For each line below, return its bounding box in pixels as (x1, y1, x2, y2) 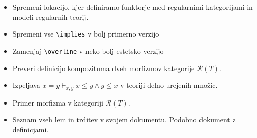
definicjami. (12, 124, 49, 134)
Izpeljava (12, 80, 40, 90)
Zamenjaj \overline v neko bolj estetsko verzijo (12, 45, 164, 56)
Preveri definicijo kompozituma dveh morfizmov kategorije (12, 62, 195, 73)
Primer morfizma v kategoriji (12, 97, 103, 108)
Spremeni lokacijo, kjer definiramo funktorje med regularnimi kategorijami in (12, 2, 253, 12)
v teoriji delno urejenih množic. (120, 80, 218, 90)
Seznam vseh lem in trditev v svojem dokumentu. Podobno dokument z (12, 114, 236, 125)
